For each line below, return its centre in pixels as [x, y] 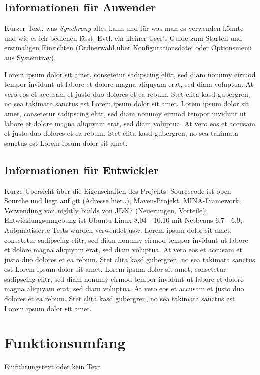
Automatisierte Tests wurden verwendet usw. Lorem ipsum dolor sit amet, [118, 230]
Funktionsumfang [65, 343]
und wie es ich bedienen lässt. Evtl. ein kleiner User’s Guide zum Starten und [123, 38]
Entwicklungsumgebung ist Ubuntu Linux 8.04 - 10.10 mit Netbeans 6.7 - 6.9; [123, 220]
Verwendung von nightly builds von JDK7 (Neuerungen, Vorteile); [106, 210]
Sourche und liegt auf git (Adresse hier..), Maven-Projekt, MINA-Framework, [123, 201]
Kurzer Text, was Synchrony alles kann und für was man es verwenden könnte [124, 28]
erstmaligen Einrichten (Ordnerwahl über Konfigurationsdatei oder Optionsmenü [128, 48]
